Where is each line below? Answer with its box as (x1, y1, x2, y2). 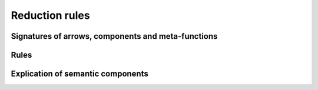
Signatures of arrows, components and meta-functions (11, 31, 218, 41)
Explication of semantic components (11, 69, 148, 79)
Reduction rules (11, 9, 91, 22)
